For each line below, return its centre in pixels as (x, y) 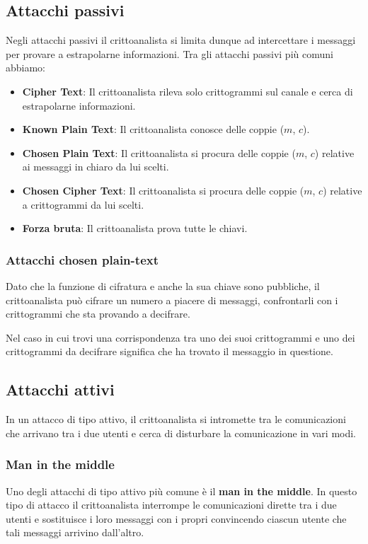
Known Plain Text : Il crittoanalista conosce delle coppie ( (153, 129)
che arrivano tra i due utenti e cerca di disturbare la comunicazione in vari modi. (181, 433)
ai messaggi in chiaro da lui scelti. (96, 167)
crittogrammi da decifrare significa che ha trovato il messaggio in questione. (169, 351)
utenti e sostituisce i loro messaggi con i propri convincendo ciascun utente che (176, 518)
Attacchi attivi (60, 389)
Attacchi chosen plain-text (82, 259)
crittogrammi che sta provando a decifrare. (98, 314)
